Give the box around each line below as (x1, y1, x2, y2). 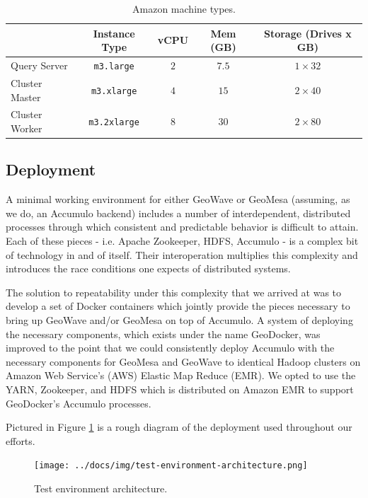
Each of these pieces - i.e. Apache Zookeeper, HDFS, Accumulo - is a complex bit (6, 233, 359, 248)
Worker (11, 120, 42, 135)
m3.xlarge (91, 86, 137, 96)
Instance (93, 25, 135, 40)
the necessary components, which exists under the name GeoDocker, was (6, 326, 321, 341)
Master (11, 89, 41, 104)
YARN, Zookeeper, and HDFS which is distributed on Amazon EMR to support (6, 381, 354, 396)
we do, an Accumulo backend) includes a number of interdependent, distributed (6, 205, 351, 220)
